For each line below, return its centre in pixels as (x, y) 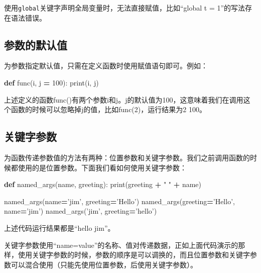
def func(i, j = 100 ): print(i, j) (51, 83)
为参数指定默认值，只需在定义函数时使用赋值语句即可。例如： (106, 66)
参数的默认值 (36, 44)
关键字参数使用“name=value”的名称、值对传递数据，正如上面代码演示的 (121, 245)
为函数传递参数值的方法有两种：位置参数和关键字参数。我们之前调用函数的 (127, 158)
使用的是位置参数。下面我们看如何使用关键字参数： (102, 167)
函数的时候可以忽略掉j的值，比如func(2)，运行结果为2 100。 (108, 109)
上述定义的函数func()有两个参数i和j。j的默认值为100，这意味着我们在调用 (124, 99)
